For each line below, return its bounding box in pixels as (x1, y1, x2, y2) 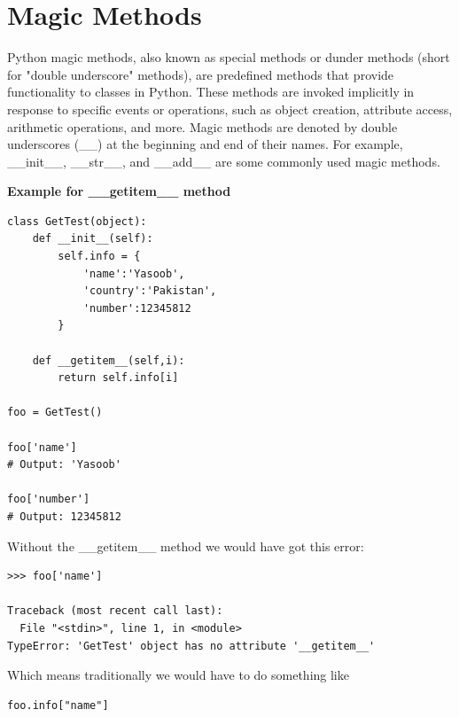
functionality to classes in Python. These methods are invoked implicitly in (7, 82, 415, 101)
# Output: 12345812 (7, 510, 121, 523)
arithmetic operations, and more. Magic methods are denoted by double (7, 117, 398, 136)
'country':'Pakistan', (82, 284, 217, 298)
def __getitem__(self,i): (32, 354, 185, 367)
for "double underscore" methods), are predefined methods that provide (7, 65, 394, 83)
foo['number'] (7, 493, 90, 506)
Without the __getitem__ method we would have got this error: (7, 536, 364, 555)
